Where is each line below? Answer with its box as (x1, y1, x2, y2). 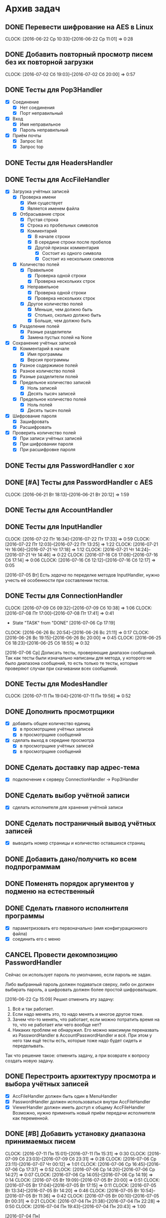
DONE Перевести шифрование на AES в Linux (5, 23, 154, 31)
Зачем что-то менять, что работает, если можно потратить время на (12, 1016, 160, 1022)
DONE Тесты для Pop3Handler (5, 85, 103, 94)
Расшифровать (19, 424, 52, 430)
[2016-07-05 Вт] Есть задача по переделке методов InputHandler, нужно (5, 572, 160, 578)
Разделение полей (19, 323, 60, 329)
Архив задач (5, 3, 61, 14)
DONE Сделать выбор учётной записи (5, 791, 130, 800)
